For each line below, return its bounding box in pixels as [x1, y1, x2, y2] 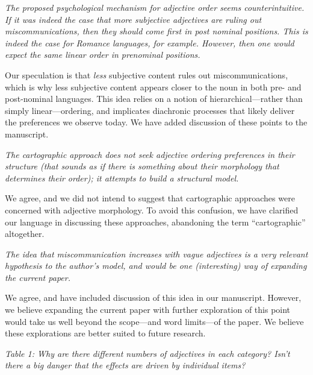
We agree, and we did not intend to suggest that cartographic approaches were [5, 192, 295, 204]
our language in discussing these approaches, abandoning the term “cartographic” [5, 215, 306, 228]
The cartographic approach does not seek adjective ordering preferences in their [5, 148, 295, 160]
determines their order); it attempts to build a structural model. [5, 171, 239, 184]
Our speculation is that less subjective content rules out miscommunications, [5, 68, 288, 81]
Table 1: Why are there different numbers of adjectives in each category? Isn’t [5, 347, 290, 359]
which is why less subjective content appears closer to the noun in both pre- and [5, 80, 302, 93]
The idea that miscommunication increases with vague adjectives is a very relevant [5, 247, 308, 260]
